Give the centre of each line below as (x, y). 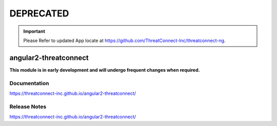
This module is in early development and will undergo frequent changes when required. (105, 70)
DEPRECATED (39, 13)
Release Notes (28, 107)
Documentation (29, 83)
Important (34, 31)
